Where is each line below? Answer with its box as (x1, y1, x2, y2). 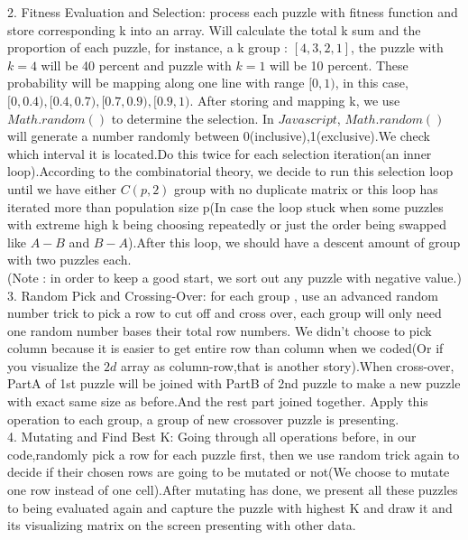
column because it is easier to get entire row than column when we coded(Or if (7, 339, 444, 358)
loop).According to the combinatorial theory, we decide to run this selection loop (7, 162, 454, 181)
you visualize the (7, 356, 100, 375)
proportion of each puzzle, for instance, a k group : (7, 38, 288, 57)
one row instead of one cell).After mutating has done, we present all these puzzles (7, 480, 458, 499)
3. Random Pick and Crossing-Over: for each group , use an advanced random (7, 285, 438, 304)
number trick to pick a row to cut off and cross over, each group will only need (7, 303, 442, 322)
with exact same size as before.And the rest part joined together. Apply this (7, 392, 428, 411)
